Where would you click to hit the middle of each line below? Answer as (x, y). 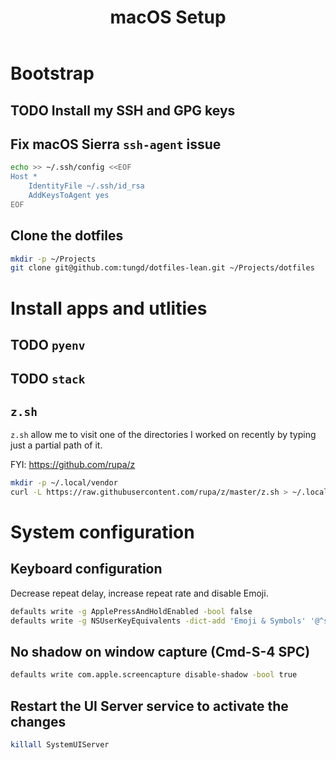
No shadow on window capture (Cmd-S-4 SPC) (160, 652)
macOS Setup (168, 17)
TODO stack (48, 379)
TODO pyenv (48, 344)
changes (38, 721)
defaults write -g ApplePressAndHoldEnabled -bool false (131, 611)
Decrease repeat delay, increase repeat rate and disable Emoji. (139, 593)
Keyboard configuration (86, 569)
